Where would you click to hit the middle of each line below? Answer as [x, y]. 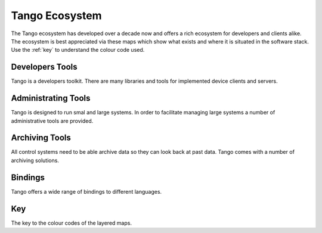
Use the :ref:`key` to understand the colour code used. [78, 50]
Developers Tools [44, 67]
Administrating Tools [51, 98]
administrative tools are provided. [52, 121]
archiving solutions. [35, 160]
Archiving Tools [41, 138]
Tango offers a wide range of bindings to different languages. [86, 191]
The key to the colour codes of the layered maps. [72, 223]
